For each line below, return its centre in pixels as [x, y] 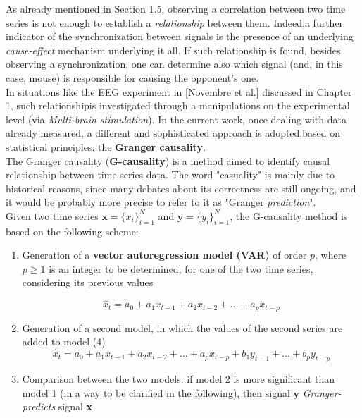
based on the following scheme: [72, 231]
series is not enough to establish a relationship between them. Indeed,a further [175, 22]
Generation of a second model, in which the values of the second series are [182, 327]
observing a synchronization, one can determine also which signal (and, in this [174, 64]
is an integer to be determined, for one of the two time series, [181, 268]
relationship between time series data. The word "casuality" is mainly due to [170, 174]
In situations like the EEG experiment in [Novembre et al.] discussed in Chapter [179, 91]
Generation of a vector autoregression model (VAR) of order [164, 255]
